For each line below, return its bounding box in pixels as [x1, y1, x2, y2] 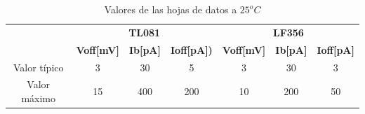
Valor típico [13, 59, 64, 74]
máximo [21, 90, 56, 105]
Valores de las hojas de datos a [104, 2, 237, 16]
